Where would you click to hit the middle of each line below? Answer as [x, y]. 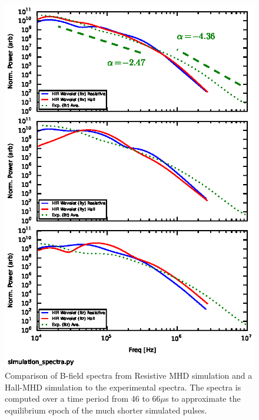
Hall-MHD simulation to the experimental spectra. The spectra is [123, 387]
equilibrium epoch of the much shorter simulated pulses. [106, 410]
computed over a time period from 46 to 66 [83, 398]
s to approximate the [203, 398]
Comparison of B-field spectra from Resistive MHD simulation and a [129, 375]
